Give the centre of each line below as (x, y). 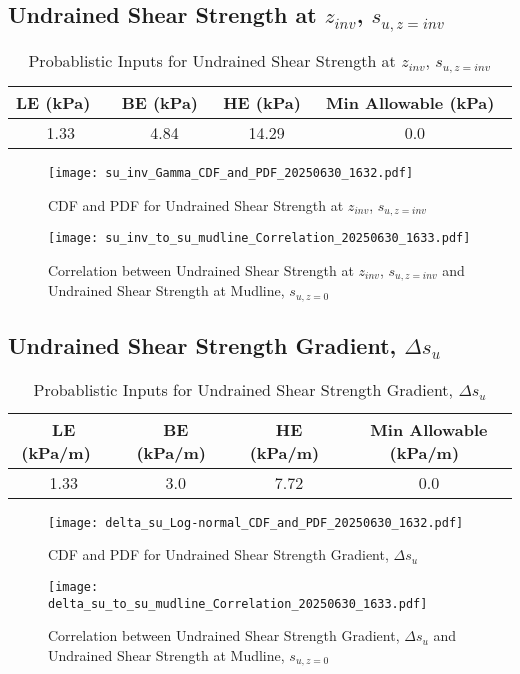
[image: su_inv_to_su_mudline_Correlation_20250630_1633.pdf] (259, 238)
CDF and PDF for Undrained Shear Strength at (196, 204)
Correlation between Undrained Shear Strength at (201, 269)
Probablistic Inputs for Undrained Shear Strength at (212, 60)
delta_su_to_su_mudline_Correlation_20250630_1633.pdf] (238, 603)
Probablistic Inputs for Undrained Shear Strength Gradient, (243, 389)
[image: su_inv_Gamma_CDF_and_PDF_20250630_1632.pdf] (231, 172)
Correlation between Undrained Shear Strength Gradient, (224, 635)
